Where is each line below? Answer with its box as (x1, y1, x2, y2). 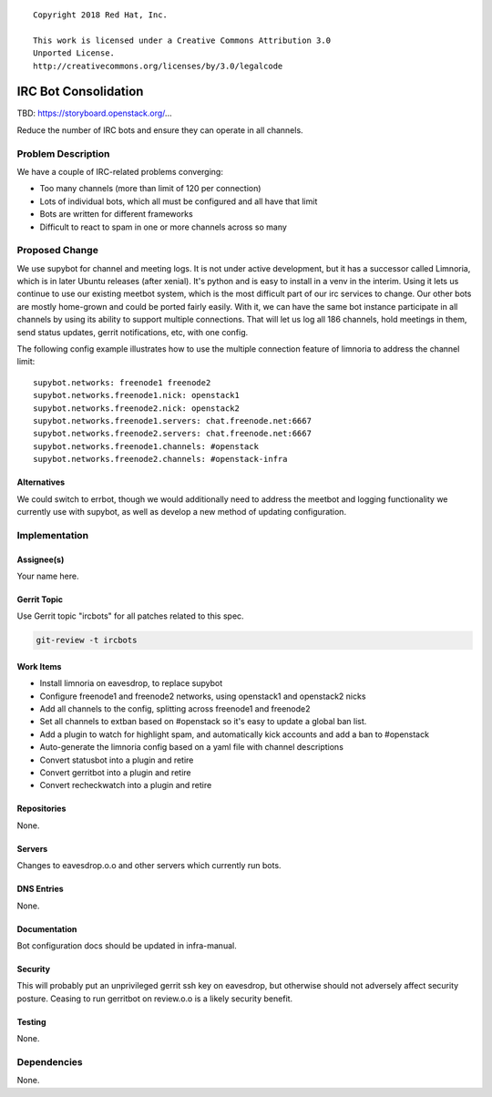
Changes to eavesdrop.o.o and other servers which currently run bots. (16, 860, 282, 871)
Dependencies (16, 1055, 84, 1068)
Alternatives (16, 477, 66, 487)
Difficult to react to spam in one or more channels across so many (39, 221, 287, 232)
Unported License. (33, 48, 116, 58)
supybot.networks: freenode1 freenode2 (33, 377, 211, 387)
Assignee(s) (16, 554, 65, 565)
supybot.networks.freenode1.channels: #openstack (33, 441, 260, 451)
